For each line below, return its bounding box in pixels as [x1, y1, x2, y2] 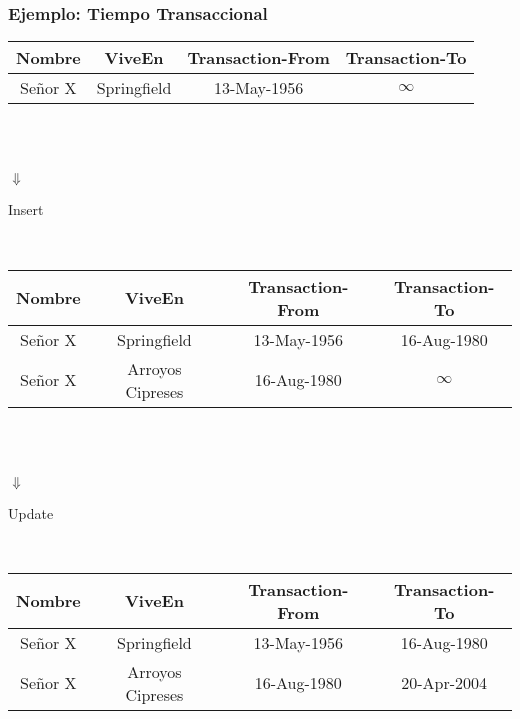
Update [8, 502, 54, 523]
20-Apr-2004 [401, 671, 488, 695]
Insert [8, 199, 44, 220]
